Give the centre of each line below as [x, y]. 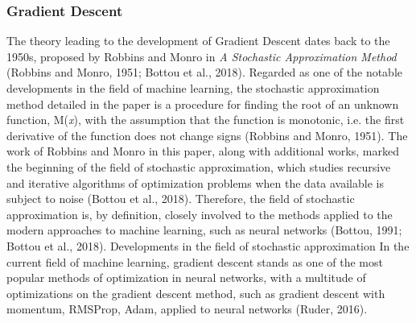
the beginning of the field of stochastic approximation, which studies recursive [199, 166]
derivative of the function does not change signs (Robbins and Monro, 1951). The [207, 135]
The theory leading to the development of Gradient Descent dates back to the [198, 41]
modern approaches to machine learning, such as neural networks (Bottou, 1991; [204, 230]
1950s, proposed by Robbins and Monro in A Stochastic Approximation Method [202, 56]
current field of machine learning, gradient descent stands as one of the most [195, 261]
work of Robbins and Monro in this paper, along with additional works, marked [203, 151]
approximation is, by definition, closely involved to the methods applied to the [200, 214]
